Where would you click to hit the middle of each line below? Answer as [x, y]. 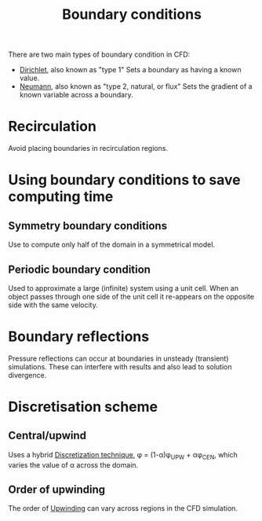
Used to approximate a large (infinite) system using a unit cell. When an [124, 288]
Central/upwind [47, 436]
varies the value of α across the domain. [73, 464]
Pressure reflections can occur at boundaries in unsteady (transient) [118, 358]
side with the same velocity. [53, 305]
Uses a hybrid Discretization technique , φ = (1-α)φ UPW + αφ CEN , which [123, 455]
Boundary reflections [79, 337]
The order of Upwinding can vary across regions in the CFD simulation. [123, 508]
